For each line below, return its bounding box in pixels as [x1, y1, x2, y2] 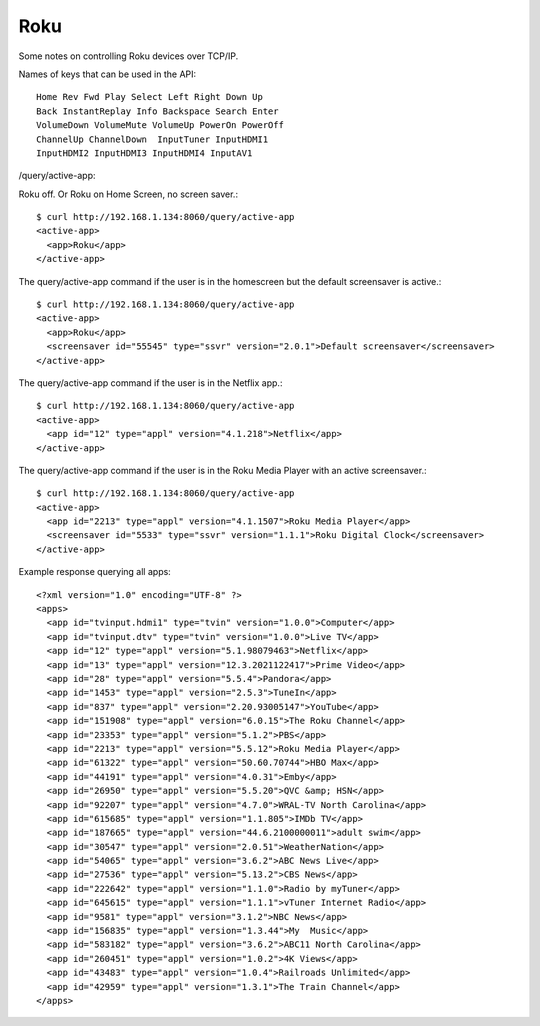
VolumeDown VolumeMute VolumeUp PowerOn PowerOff [36, 120, 285, 131]
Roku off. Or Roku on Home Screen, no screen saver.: [18, 188, 239, 200]
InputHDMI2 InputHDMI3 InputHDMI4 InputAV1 [36, 147, 253, 159]
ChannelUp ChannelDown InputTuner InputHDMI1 [36, 133, 269, 145]
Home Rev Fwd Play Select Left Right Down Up [36, 91, 264, 103]
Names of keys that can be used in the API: [18, 68, 197, 80]
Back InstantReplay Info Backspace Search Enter [36, 105, 279, 117]
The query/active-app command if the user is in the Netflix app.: [18, 376, 283, 389]
